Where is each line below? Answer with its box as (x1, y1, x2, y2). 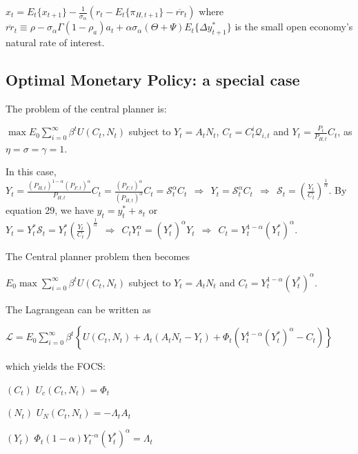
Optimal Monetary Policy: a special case (6, 69, 300, 90)
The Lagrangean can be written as (6, 302, 151, 316)
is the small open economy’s (235, 19, 353, 34)
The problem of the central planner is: (6, 101, 167, 115)
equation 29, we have (6, 203, 94, 217)
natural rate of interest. (6, 35, 105, 50)
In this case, (6, 164, 57, 179)
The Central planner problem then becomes (6, 249, 190, 264)
